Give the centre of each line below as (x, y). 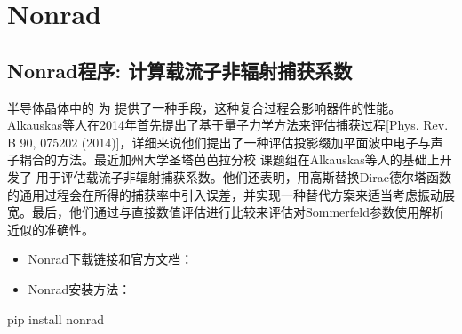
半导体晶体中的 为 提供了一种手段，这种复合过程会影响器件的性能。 (204, 107)
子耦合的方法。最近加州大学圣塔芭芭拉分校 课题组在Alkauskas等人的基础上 (223, 159)
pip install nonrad (56, 318)
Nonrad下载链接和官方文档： (111, 259)
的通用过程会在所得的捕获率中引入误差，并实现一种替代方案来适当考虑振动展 (231, 194)
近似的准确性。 (51, 229)
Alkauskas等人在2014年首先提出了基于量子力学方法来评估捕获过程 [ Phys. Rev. (228, 125)
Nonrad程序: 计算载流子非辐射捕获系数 (180, 70)
